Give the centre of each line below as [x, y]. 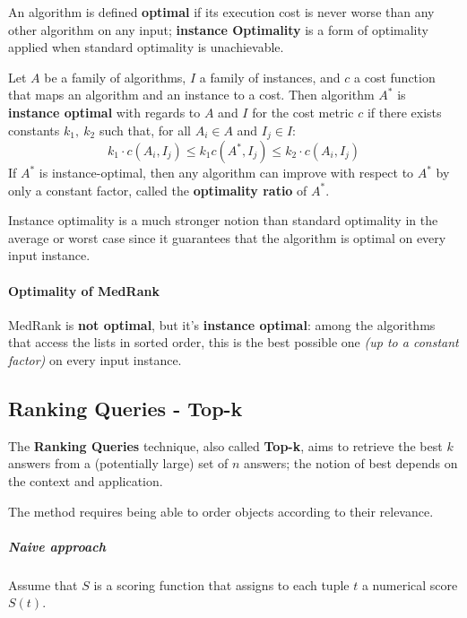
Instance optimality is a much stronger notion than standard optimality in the [223, 220]
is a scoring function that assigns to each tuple [221, 584]
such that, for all [145, 130]
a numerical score [410, 584]
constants [34, 130]
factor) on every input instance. [95, 359]
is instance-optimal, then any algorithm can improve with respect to [226, 173]
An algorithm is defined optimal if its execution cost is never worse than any [221, 12]
